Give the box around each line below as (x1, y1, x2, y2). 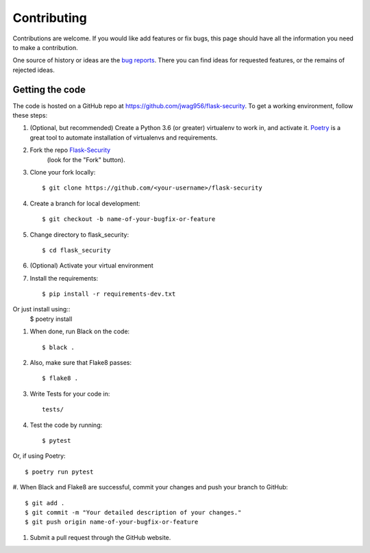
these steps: (12, 112, 48, 120)
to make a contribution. (12, 43, 78, 51)
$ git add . (25, 499, 65, 506)
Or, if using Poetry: (12, 452, 66, 460)
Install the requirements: (29, 274, 99, 282)
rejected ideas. (12, 66, 55, 74)
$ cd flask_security (42, 246, 111, 254)
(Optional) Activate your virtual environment (29, 261, 153, 270)
